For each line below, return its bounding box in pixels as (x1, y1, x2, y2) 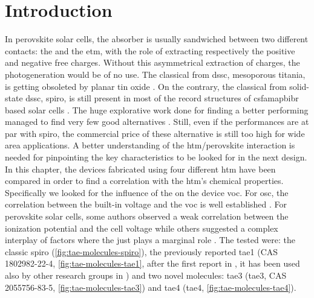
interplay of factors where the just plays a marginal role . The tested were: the (5, 233, 296, 246)
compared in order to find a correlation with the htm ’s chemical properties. (5, 174, 284, 187)
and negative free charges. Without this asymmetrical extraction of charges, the (5, 56, 300, 69)
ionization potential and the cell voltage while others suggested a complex (5, 221, 278, 234)
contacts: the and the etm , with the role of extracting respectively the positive (5, 44, 295, 57)
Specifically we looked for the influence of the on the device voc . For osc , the (5, 186, 289, 198)
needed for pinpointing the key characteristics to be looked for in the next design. (5, 151, 307, 163)
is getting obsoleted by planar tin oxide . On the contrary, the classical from (5, 80, 287, 92)
